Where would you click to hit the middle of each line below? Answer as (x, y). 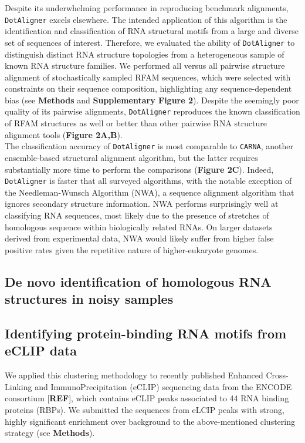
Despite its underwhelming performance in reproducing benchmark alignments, (147, 8)
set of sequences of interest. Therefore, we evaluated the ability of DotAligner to (150, 42)
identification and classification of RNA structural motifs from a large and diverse (152, 31)
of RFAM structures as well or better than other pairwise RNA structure (136, 123)
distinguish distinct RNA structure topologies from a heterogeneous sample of (145, 54)
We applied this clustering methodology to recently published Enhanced (134, 375)
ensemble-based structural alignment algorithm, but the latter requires (131, 157)
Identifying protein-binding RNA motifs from (146, 333)
